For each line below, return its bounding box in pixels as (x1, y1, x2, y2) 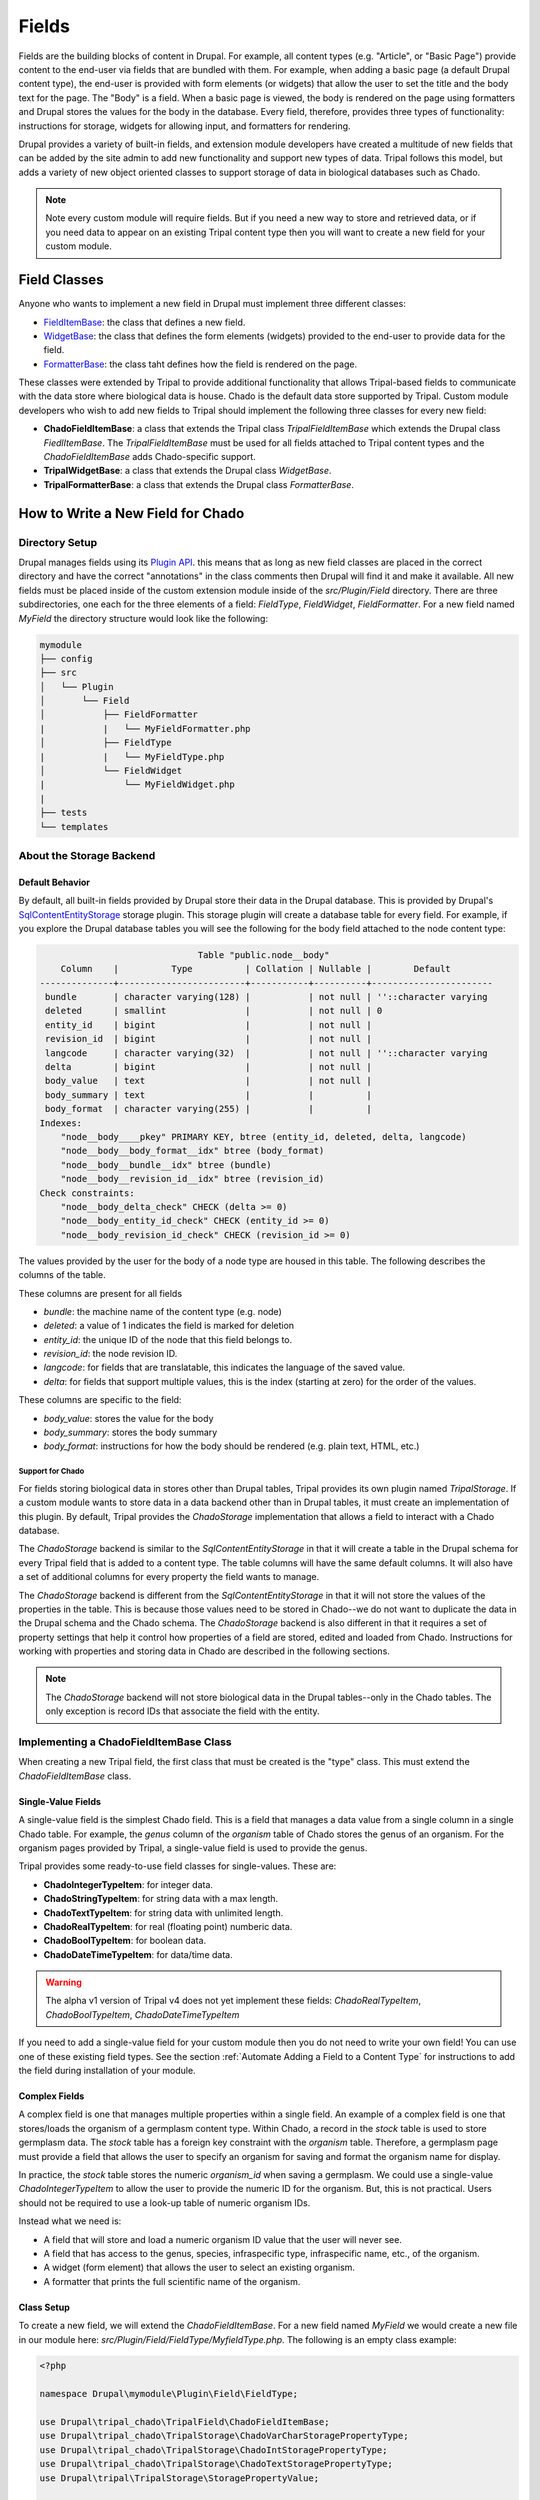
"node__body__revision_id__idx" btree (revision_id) (60, 1173, 325, 1185)
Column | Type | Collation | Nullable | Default (60, 963, 452, 975)
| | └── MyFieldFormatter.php (39, 723, 251, 734)
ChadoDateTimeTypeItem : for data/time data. (43, 1948, 234, 1960)
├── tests (39, 807, 88, 819)
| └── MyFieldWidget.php (39, 779, 235, 790)
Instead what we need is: (18, 2215, 122, 2227)
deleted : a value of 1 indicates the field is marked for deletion (43, 1320, 295, 1332)
